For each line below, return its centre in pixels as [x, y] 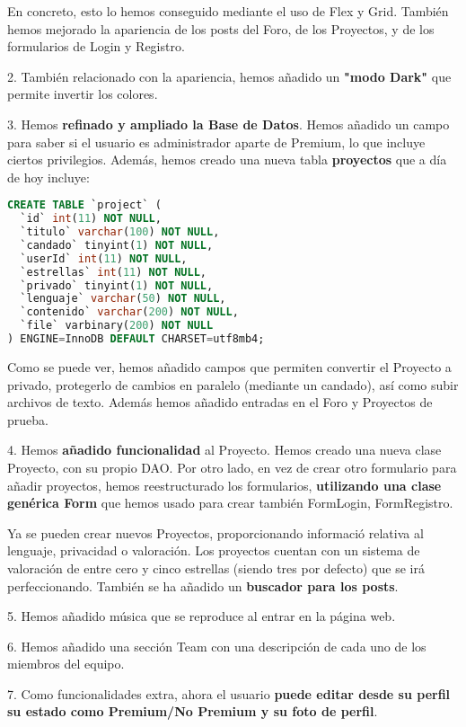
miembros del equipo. [66, 664]
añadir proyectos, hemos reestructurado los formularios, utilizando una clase [224, 485]
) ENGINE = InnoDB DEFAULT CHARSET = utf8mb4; [136, 339]
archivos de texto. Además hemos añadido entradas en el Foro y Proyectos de [220, 402]
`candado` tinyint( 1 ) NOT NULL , [117, 245]
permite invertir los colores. [83, 94]
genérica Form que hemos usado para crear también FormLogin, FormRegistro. [230, 503]
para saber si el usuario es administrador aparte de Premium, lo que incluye [216, 142]
